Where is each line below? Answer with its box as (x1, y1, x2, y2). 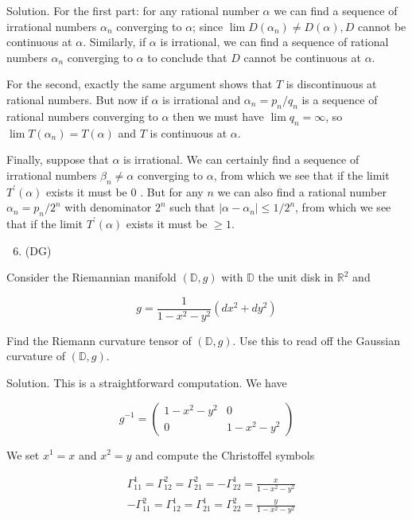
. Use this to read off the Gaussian (232, 332, 400, 348)
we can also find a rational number (217, 183, 387, 200)
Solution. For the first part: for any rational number (6, 2, 259, 18)
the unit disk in (258, 269, 334, 285)
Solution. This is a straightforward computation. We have (6, 374, 287, 390)
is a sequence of (301, 91, 378, 107)
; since (192, 17, 223, 34)
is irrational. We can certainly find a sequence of (123, 151, 360, 168)
